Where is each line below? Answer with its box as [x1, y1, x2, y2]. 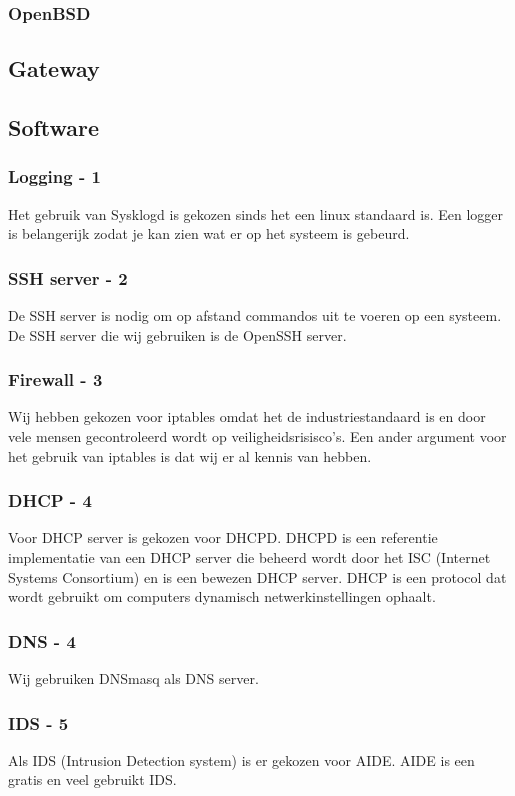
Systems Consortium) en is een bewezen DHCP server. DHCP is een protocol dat [8, 566, 507, 587]
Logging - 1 [8, 164, 101, 189]
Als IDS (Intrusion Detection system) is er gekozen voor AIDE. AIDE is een [8, 749, 475, 770]
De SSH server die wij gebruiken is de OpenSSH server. [8, 324, 347, 345]
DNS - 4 [8, 628, 76, 653]
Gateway [8, 53, 100, 84]
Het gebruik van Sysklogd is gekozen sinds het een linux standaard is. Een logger [8, 203, 504, 224]
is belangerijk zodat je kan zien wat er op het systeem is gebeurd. [8, 223, 410, 244]
